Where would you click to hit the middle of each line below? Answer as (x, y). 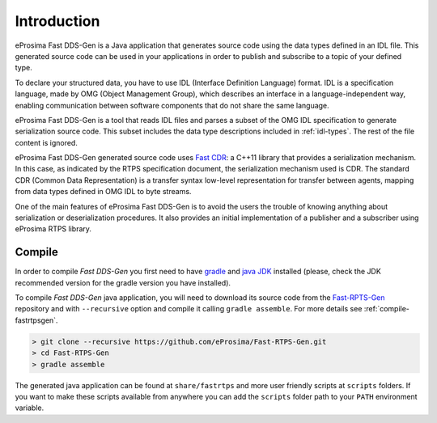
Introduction (57, 21)
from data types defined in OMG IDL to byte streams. (103, 192)
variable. (30, 408)
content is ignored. (47, 142)
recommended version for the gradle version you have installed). (123, 282)
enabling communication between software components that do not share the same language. (172, 105)
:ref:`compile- (387, 309)
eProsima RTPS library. (53, 229)
